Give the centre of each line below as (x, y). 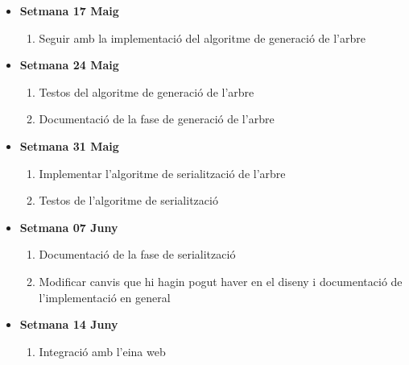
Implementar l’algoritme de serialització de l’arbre (162, 173)
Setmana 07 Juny (69, 227)
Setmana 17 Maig (69, 10)
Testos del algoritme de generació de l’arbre (147, 91)
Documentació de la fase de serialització (137, 254)
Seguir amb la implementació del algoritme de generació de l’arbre (202, 37)
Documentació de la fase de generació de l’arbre (157, 119)
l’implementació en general (105, 297)
